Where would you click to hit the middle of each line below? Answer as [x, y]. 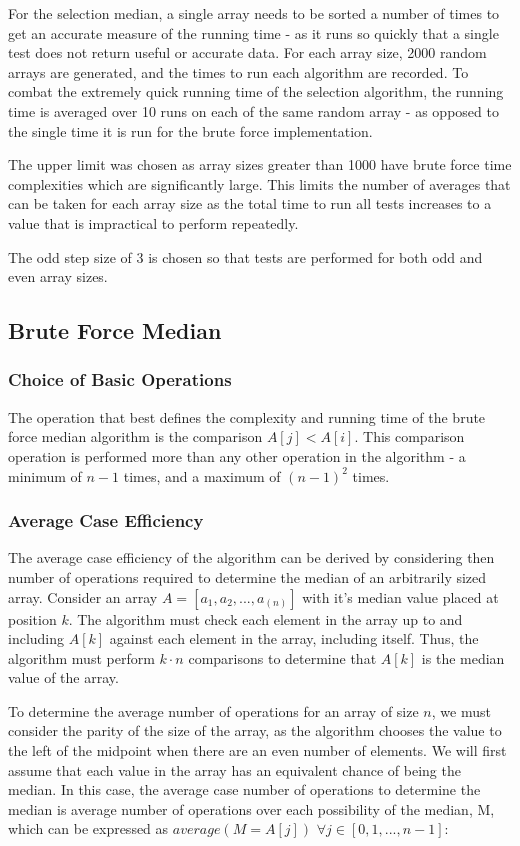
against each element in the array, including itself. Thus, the [294, 638]
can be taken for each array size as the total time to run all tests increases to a [250, 203]
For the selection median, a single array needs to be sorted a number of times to [254, 13]
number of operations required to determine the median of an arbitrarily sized [247, 576]
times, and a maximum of [202, 475]
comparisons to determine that [282, 657]
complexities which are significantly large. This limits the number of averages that [259, 183]
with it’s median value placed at [400, 596]
